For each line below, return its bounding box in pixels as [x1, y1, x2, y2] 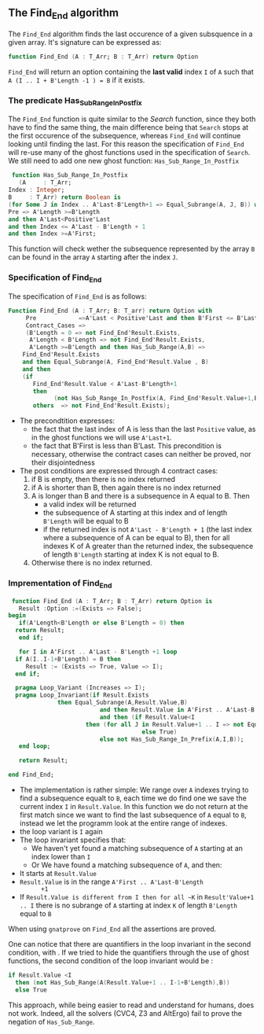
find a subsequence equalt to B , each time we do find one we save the [19, 793, 247, 803]
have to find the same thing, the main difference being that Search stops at [8, 123, 249, 132]
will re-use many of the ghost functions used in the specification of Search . [8, 148, 251, 157]
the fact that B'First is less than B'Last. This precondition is [31, 441, 222, 451]
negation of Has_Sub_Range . [8, 1017, 96, 1026]
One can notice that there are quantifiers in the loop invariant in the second [8, 940, 251, 949]
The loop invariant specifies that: [19, 835, 126, 844]
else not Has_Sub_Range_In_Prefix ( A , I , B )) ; [99, 735, 244, 743]
